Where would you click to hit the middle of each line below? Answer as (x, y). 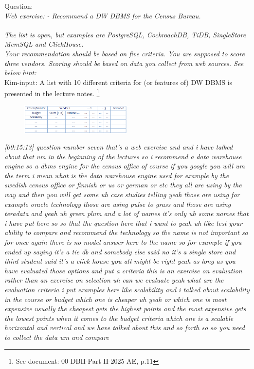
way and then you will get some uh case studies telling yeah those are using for (122, 194)
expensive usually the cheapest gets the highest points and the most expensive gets (125, 309)
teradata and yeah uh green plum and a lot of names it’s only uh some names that (127, 213)
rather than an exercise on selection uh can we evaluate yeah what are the (114, 280)
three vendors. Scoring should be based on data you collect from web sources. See (124, 63)
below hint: (20, 73)
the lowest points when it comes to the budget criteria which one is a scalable (119, 318)
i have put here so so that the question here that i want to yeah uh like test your (123, 223)
